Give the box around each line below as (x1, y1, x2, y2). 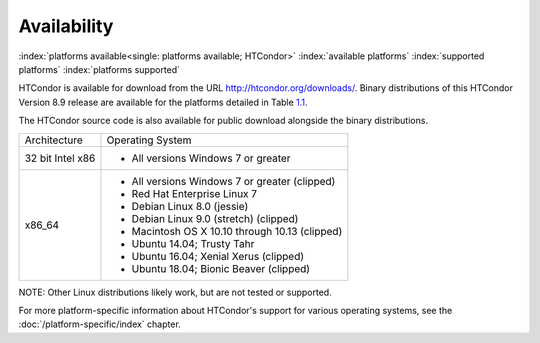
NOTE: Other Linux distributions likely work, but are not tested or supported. (18, 286, 332, 298)
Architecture (24, 133, 84, 147)
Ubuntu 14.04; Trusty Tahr (131, 236, 255, 250)
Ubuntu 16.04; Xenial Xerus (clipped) (131, 249, 305, 263)
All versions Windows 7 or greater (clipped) (131, 174, 336, 188)
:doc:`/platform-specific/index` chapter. (18, 318, 182, 330)
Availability (18, 15, 114, 37)
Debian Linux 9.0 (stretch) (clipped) (131, 211, 299, 225)
